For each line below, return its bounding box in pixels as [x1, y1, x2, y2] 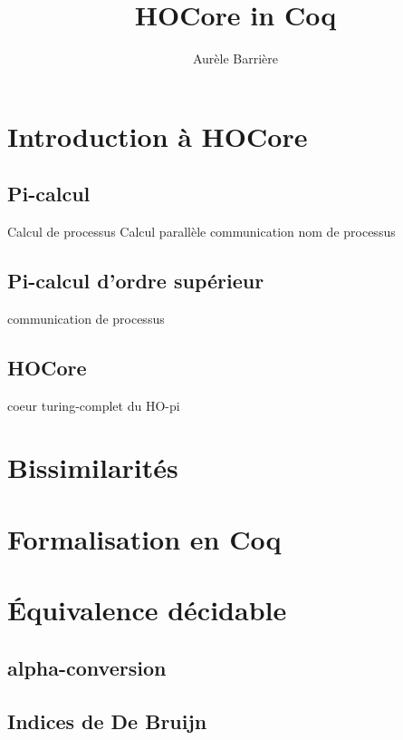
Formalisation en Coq [7, 520, 282, 557]
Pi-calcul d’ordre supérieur [7, 267, 264, 295]
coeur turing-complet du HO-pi [7, 395, 180, 414]
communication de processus [7, 308, 165, 327]
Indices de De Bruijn [7, 706, 207, 735]
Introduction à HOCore [7, 117, 308, 154]
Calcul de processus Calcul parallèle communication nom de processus [7, 222, 396, 241]
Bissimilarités [7, 449, 178, 486]
